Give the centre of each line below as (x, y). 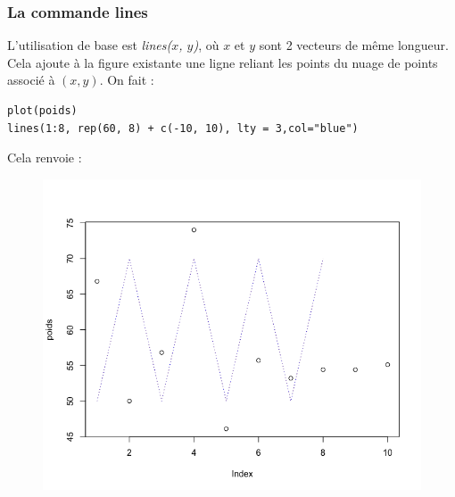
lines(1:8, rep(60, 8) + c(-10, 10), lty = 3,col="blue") (183, 128)
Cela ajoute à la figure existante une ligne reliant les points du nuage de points (223, 62)
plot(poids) (42, 111)
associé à (31, 80)
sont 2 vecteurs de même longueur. (354, 45)
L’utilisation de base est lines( (90, 45)
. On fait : (127, 80)
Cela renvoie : (45, 157)
